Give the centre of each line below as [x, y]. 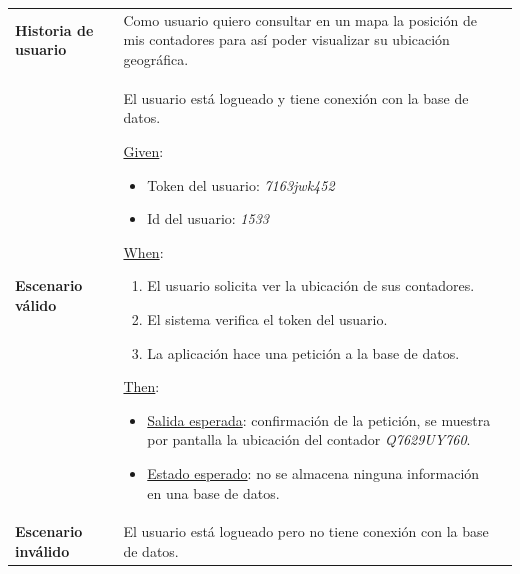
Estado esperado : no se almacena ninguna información [313, 472]
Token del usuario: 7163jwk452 [241, 184]
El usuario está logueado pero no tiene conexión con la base [306, 531]
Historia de [54, 29]
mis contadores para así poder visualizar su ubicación [286, 39]
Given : [143, 150]
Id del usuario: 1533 [208, 218]
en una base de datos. [213, 492]
